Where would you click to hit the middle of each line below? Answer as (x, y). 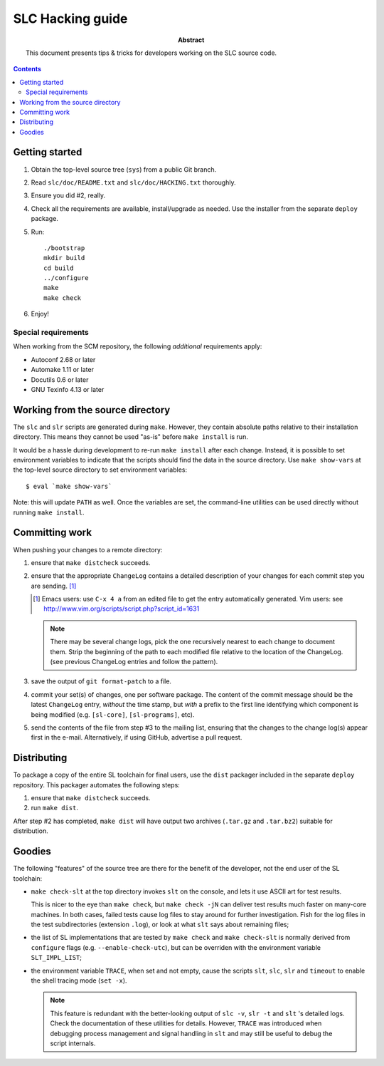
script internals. (73, 1043)
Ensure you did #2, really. (68, 195)
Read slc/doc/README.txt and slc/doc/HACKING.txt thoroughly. (133, 182)
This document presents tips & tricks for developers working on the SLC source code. (151, 53)
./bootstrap (64, 248)
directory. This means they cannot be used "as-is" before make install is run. (130, 437)
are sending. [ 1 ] (54, 586)
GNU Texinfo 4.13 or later (68, 389)
